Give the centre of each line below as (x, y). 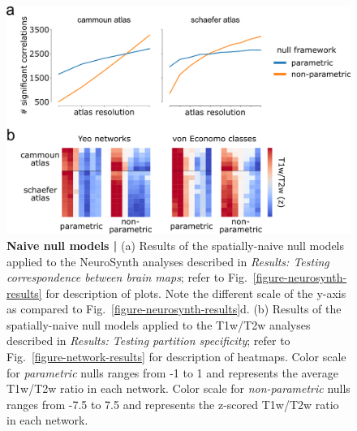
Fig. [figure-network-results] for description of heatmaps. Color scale (176, 357)
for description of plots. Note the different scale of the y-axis (196, 293)
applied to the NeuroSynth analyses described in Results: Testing (168, 261)
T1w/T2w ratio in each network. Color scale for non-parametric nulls (178, 388)
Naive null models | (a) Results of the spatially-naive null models (176, 245)
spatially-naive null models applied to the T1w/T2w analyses (159, 324)
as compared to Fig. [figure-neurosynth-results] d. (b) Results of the (174, 309)
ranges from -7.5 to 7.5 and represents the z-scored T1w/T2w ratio (173, 404)
